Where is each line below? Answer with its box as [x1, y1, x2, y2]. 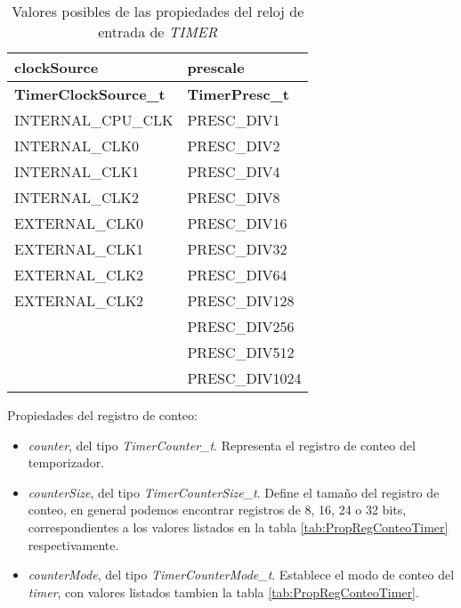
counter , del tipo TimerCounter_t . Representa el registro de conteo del [28, 435, 416, 454]
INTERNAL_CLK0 [14, 135, 140, 156]
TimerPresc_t [187, 84, 289, 104]
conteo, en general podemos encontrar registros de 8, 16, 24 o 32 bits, [28, 500, 407, 519]
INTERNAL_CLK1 [14, 161, 140, 182]
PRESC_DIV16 [187, 213, 287, 233]
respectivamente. [28, 535, 119, 554]
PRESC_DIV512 [187, 342, 295, 362]
